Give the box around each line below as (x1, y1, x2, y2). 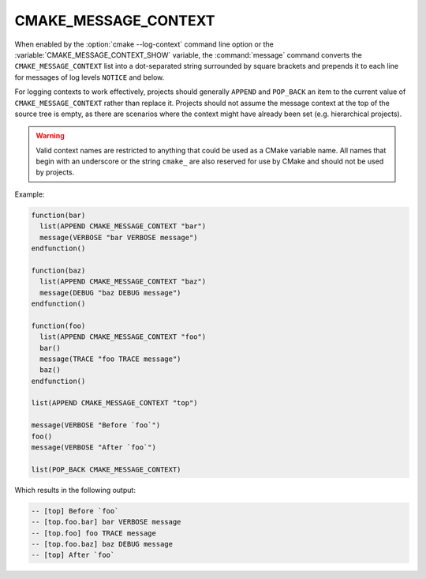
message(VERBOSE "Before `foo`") (31, 421, 161, 430)
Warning (35, 131, 65, 141)
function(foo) (31, 321, 86, 330)
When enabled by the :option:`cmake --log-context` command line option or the (14, 39, 274, 49)
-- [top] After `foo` (31, 551, 115, 560)
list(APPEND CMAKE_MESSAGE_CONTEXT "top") (31, 399, 198, 408)
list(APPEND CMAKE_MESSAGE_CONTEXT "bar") (39, 222, 207, 231)
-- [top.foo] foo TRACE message (31, 528, 157, 537)
